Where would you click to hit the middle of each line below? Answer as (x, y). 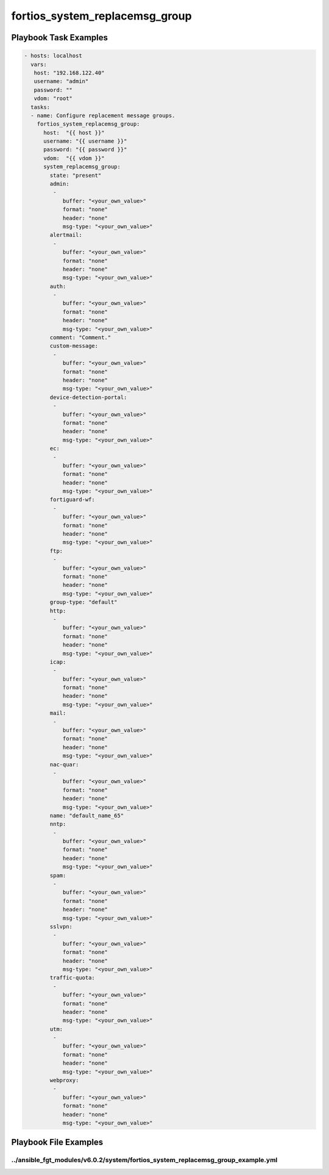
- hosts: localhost (53, 56)
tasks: (41, 107)
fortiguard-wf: (73, 500)
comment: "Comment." (80, 338)
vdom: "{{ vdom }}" (74, 158)
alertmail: (66, 235)
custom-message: (74, 346)
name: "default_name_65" (87, 815)
